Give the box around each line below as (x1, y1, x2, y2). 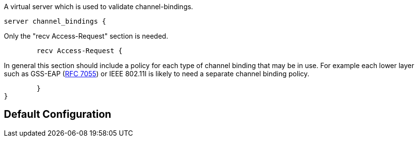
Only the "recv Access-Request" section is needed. (4, 32, 168, 40)
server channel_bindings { (4, 17, 106, 25)
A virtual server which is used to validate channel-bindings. (4, 2, 193, 11)
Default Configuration (4, 108, 112, 121)
